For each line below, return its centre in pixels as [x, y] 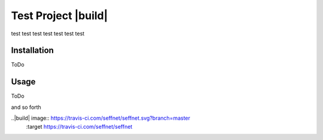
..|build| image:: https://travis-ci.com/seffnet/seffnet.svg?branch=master [101, 118]
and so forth [26, 107]
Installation [32, 51]
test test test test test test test [48, 34]
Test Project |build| [60, 16]
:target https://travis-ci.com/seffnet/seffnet [79, 126]
